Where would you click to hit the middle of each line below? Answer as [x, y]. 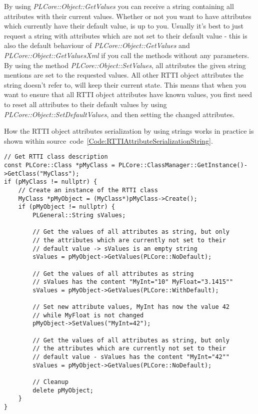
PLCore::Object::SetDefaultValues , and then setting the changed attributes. [119, 114]
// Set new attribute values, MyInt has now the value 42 [131, 307]
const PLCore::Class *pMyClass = [59, 165]
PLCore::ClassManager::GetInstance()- [183, 165]
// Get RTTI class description [56, 157]
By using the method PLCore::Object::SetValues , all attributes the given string [125, 65]
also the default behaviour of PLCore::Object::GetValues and [97, 45]
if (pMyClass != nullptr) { [51, 182]
